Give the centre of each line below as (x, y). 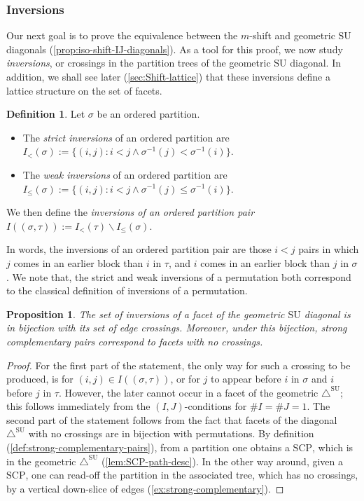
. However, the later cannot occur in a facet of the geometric (188, 392)
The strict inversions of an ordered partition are (126, 137)
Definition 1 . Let (46, 114)
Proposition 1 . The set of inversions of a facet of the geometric (146, 314)
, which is (333, 447)
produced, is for (40, 379)
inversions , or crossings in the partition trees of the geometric (139, 63)
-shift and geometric (292, 35)
